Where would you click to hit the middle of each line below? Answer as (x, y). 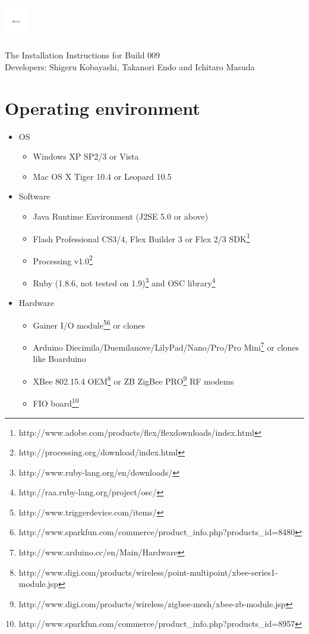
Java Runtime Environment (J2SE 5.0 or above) (121, 216)
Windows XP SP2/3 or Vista (86, 156)
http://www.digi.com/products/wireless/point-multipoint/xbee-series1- (148, 572)
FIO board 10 (56, 402)
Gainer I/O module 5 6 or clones (89, 324)
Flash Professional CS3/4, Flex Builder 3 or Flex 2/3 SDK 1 (141, 238)
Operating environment (103, 107)
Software (34, 196)
